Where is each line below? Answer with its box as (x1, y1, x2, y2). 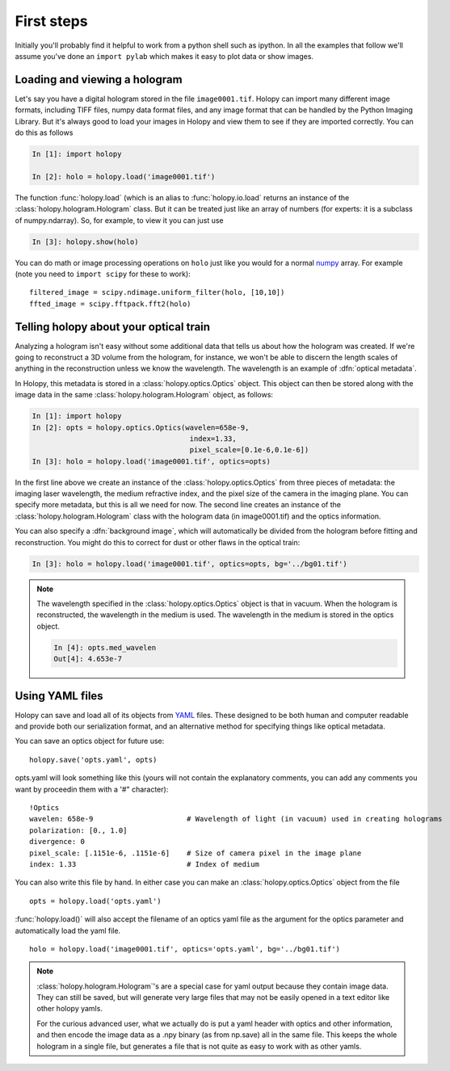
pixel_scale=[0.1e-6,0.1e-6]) (189, 445, 309, 455)
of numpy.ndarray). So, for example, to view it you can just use (15, 215, 224, 225)
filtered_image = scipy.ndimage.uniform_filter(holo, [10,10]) (29, 288, 285, 297)
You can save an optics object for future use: (15, 736, 165, 746)
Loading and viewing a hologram (15, 73, 183, 86)
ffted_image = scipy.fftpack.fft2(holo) (29, 299, 191, 309)
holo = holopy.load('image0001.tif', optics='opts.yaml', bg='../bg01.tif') (29, 944, 341, 953)
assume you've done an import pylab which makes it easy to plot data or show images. (15, 51, 314, 61)
